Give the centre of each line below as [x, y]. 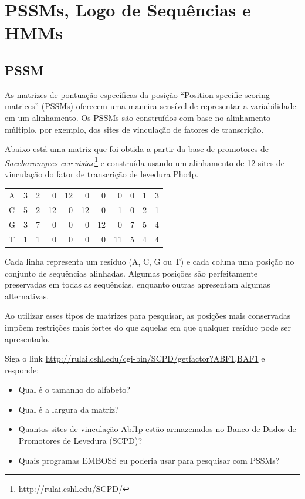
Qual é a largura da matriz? [69, 409]
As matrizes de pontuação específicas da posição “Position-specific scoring [137, 94]
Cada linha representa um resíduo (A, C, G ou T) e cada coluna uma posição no [150, 261]
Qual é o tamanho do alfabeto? [74, 390]
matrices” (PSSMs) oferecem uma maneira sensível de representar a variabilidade [150, 106]
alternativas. [27, 296]
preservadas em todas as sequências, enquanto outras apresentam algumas [138, 284]
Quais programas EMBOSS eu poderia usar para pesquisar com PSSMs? [149, 460]
